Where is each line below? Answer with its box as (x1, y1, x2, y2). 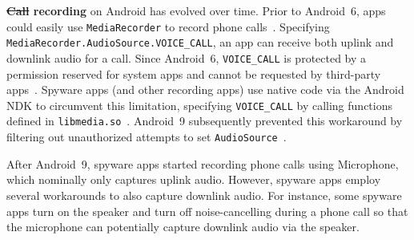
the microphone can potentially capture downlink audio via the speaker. (6, 218, 360, 235)
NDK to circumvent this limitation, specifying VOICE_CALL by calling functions (6, 96, 392, 113)
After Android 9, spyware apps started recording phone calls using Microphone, (6, 155, 399, 172)
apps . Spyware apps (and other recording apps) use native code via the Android (6, 81, 404, 98)
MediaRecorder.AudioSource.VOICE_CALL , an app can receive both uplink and (6, 34, 394, 51)
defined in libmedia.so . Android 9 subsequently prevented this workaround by (6, 112, 403, 129)
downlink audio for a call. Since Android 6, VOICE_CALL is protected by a (6, 49, 367, 66)
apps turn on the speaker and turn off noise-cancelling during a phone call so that (6, 202, 408, 219)
